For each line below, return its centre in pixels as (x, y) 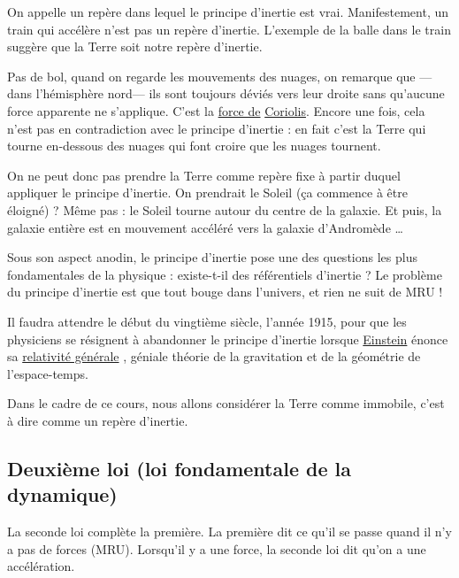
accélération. (41, 566)
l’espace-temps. (48, 373)
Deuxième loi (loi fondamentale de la (180, 468)
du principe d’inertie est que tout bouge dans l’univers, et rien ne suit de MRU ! (225, 292)
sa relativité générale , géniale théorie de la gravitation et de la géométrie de (214, 356)
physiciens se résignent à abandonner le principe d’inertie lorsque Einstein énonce (228, 339)
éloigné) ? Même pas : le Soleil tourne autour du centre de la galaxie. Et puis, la (225, 209)
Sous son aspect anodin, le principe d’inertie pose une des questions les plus (212, 257)
